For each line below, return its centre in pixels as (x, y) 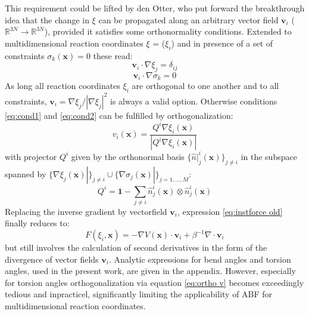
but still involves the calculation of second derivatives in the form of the (136, 247)
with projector (31, 156)
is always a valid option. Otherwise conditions (193, 101)
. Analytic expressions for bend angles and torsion (200, 259)
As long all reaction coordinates (63, 86)
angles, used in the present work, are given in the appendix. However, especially (150, 271)
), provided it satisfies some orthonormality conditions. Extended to (168, 31)
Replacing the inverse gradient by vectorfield (86, 211)
